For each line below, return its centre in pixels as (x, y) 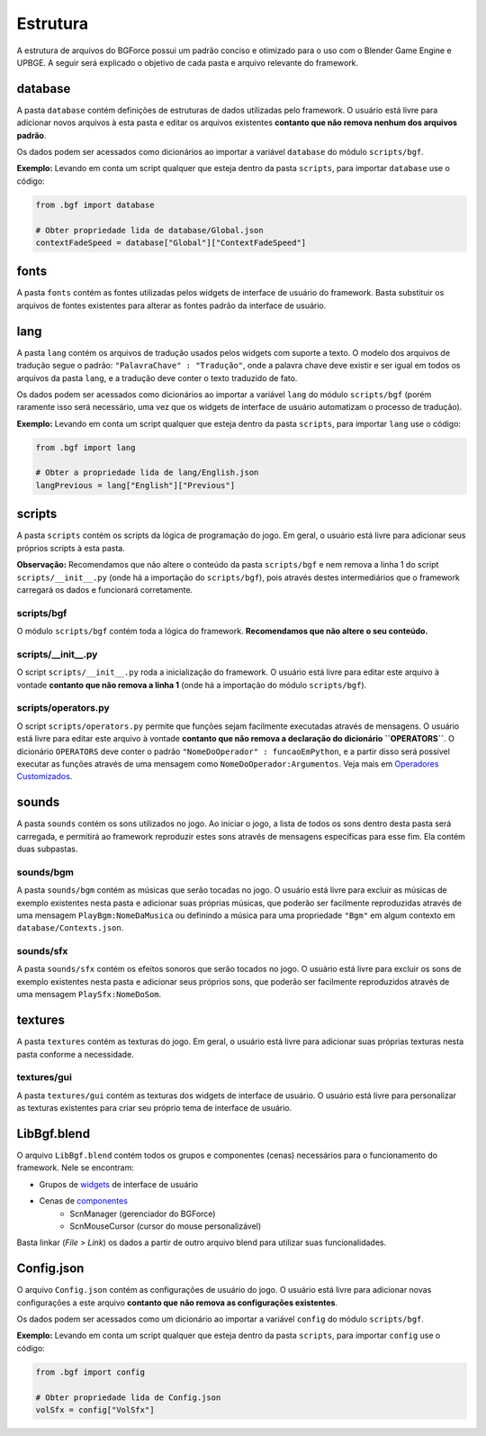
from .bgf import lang (85, 447)
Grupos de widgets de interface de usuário (118, 1184)
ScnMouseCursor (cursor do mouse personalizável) (166, 1226)
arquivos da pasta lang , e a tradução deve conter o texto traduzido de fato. (157, 377)
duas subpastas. (47, 849)
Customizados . (45, 777)
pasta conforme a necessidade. (75, 1054)
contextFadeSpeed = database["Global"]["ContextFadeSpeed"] (171, 242)
